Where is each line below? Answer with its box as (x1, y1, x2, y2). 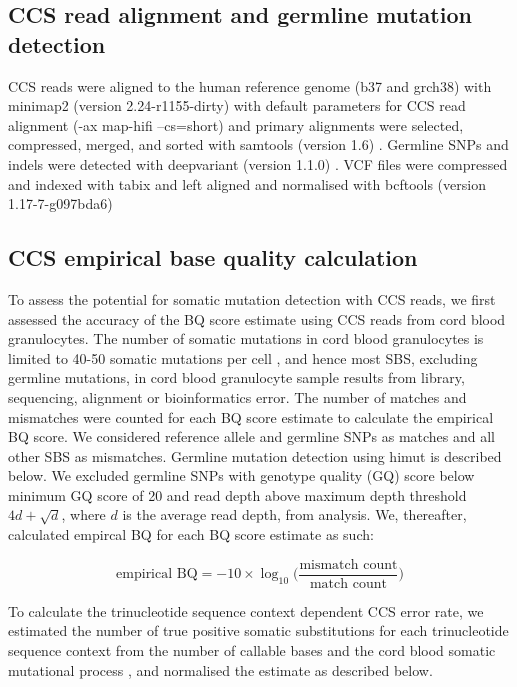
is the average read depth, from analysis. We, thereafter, (122, 504, 467, 525)
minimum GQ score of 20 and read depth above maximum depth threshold (8, 484, 467, 505)
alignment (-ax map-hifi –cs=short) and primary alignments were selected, (8, 114, 464, 135)
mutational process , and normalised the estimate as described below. (8, 659, 433, 680)
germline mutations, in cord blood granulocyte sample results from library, (8, 367, 465, 388)
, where (61, 504, 106, 525)
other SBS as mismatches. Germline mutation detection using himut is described (8, 445, 502, 466)
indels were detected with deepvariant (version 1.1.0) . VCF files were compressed (8, 153, 508, 174)
